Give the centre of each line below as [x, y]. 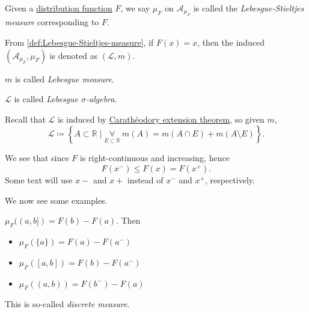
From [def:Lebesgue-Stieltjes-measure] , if [79, 42]
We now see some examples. [56, 200]
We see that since [37, 158]
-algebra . [102, 99]
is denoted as [74, 55]
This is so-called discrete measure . [67, 304]
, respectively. [230, 179]
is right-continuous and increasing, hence [155, 158]
